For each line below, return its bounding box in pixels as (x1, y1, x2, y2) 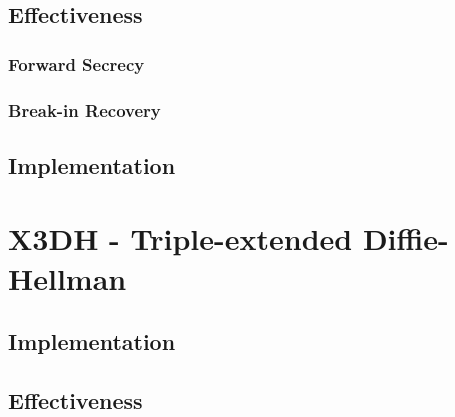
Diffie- (362, 218, 449, 259)
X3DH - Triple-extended (8, 218, 353, 259)
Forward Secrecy (8, 51, 145, 76)
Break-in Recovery (8, 97, 161, 122)
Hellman (8, 257, 127, 298)
